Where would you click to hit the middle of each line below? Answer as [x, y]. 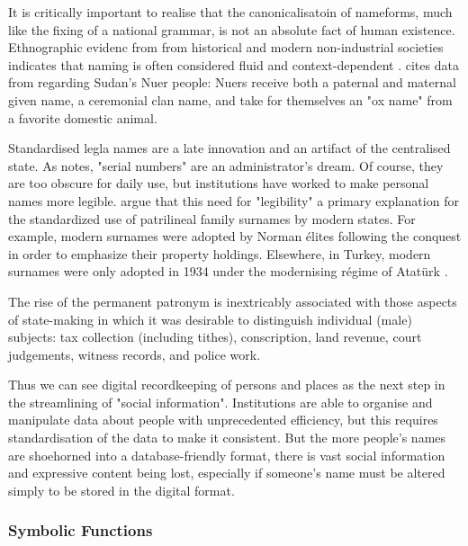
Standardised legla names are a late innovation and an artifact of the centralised [229, 148]
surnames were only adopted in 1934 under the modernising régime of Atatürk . [228, 271]
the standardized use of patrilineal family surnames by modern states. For [212, 218]
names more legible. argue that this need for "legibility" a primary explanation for [234, 200]
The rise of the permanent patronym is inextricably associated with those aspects [233, 301]
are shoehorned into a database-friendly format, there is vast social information [227, 455]
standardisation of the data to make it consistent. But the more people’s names [227, 438]
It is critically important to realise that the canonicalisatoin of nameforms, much [230, 12]
